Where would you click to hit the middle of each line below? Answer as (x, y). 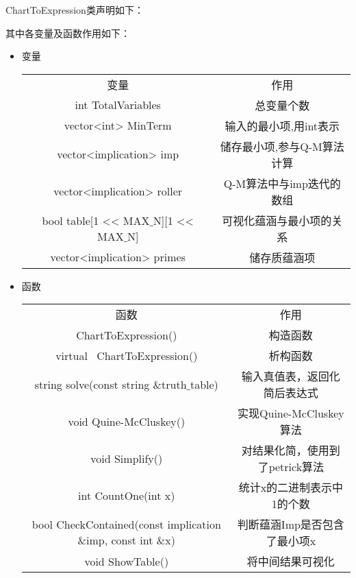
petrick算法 (296, 467)
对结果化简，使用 (285, 450)
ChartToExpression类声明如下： (75, 10)
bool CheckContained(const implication (126, 525)
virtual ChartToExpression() (127, 355)
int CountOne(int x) (127, 495)
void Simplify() (127, 458)
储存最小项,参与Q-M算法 (282, 146)
